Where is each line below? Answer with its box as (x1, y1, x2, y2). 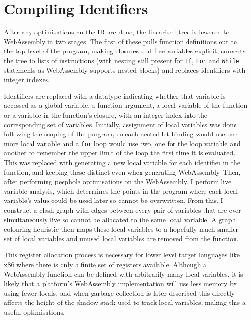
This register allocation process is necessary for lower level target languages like (4, 250, 240, 260)
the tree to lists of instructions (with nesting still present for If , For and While (4, 55, 239, 65)
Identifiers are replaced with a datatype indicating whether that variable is (4, 90, 226, 101)
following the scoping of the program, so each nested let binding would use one (4, 129, 238, 139)
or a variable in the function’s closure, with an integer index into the (4, 109, 207, 119)
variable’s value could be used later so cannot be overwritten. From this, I (4, 195, 223, 205)
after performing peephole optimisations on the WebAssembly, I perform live (4, 176, 232, 186)
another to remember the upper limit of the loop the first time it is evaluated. (4, 148, 235, 158)
